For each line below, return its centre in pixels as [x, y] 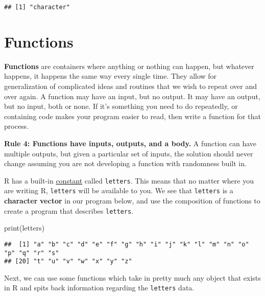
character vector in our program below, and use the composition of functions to [132, 201]
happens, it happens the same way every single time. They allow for [111, 76]
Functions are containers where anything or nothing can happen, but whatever [129, 66]
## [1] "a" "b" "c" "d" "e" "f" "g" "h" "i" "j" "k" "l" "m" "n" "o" [127, 244]
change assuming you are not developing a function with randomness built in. [125, 163]
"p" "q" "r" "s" [32, 253]
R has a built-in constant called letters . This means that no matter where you [129, 180]
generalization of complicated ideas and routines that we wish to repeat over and [131, 86]
